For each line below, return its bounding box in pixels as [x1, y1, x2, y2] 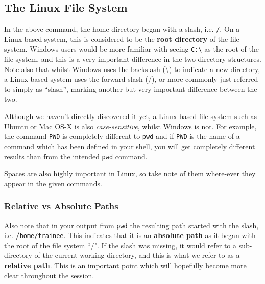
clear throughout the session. [4, 270, 94, 280]
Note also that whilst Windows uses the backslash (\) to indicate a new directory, [4, 63, 260, 74]
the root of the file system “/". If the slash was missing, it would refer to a [4, 240, 236, 250]
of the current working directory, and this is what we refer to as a [34, 250, 240, 261]
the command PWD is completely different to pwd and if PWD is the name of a [4, 131, 240, 141]
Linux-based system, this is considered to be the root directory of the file [4, 33, 239, 44]
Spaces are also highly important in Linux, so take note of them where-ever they [4, 168, 256, 179]
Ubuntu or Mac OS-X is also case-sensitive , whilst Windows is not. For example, [4, 121, 257, 131]
